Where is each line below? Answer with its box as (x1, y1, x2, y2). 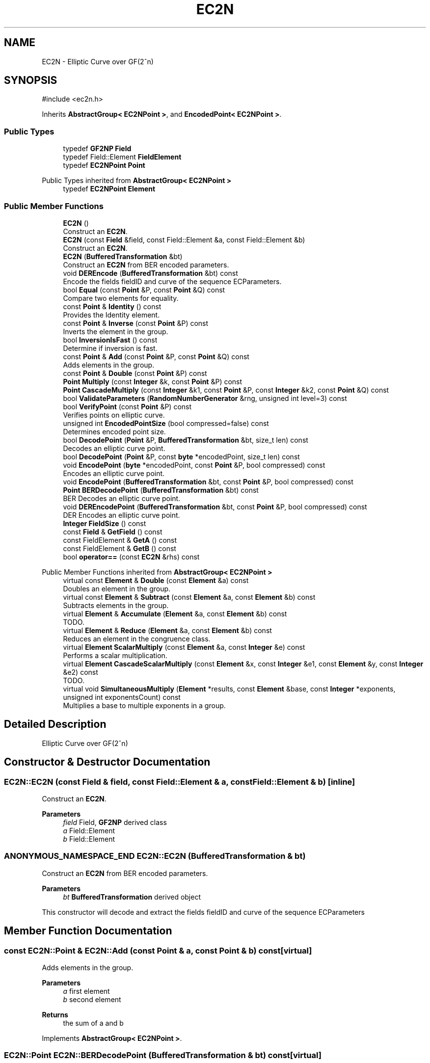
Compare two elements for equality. (63, 293, 179, 302)
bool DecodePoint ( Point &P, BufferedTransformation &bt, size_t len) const (63, 435, 308, 444)
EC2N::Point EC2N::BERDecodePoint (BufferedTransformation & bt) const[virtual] (4, 1050, 322, 1061)
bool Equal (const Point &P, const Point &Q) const (63, 285, 225, 294)
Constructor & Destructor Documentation (4, 756, 211, 769)
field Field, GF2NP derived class (63, 818, 167, 826)
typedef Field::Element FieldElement (63, 153, 182, 161)
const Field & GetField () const (63, 527, 162, 536)
